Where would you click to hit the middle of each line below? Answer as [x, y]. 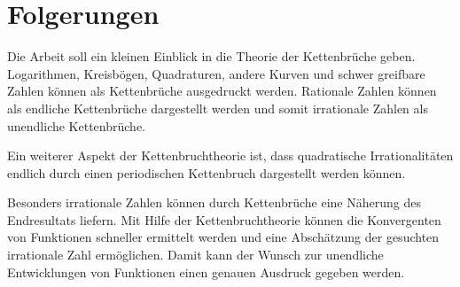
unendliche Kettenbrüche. [77, 125]
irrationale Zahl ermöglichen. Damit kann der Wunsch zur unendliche [195, 255]
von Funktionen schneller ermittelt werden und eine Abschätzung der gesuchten [223, 237]
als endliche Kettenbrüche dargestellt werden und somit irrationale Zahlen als [218, 108]
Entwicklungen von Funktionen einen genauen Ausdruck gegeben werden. [206, 271]
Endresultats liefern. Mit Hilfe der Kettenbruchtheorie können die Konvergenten [224, 219]
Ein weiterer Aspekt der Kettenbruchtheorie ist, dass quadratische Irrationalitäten [230, 155]
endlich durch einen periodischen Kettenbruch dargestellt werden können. [207, 172]
